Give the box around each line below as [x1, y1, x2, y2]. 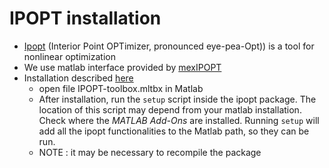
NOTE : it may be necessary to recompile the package [38, 146, 262, 158]
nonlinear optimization [23, 50, 116, 62]
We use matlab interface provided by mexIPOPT [23, 61, 222, 73]
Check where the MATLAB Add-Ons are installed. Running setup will [38, 114, 320, 126]
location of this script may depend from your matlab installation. [38, 103, 302, 116]
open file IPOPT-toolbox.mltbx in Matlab [38, 82, 204, 94]
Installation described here [23, 72, 134, 84]
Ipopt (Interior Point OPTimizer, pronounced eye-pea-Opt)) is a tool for [23, 40, 315, 52]
